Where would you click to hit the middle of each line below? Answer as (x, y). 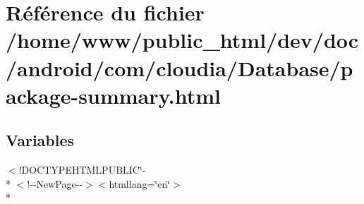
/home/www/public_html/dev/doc (182, 40)
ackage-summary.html (113, 95)
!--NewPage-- (55, 183)
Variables (40, 140)
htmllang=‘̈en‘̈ (140, 183)
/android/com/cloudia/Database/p (180, 67)
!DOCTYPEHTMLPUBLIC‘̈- (82, 170)
